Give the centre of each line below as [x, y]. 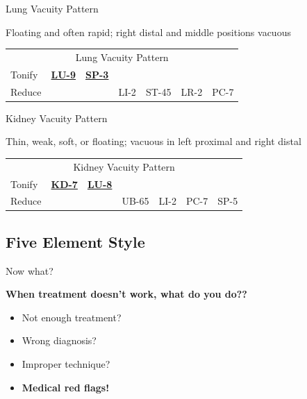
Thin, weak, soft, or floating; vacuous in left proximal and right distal [153, 141]
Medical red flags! [66, 387]
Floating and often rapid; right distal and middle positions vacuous [148, 32]
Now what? [30, 270]
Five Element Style [75, 241]
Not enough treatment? [72, 317]
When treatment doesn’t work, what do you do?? [126, 294]
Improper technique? [66, 364]
